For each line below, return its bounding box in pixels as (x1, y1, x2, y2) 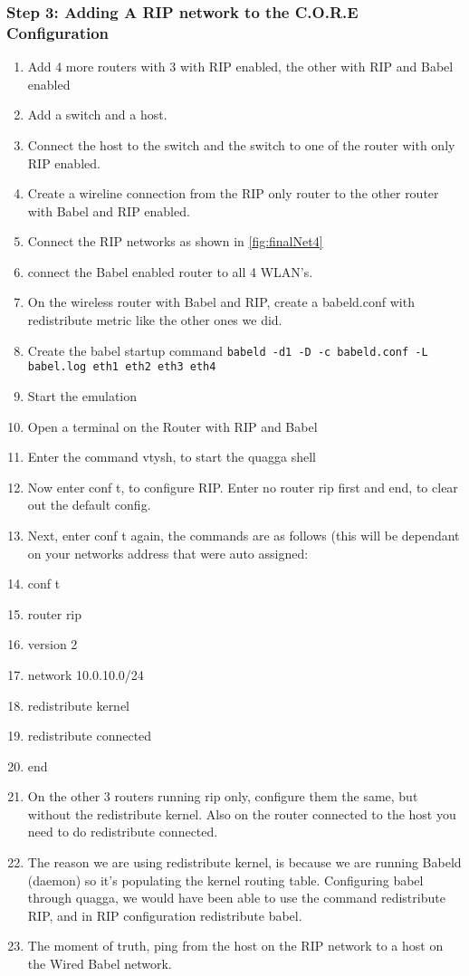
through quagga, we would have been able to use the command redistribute (27, 888, 445, 907)
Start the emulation (27, 386, 138, 405)
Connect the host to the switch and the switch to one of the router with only (27, 135, 455, 154)
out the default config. (27, 495, 151, 514)
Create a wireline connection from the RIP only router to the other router (27, 184, 439, 203)
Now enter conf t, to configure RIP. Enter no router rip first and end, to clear (27, 477, 458, 496)
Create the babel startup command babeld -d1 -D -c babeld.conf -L (27, 340, 428, 359)
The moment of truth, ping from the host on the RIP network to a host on (27, 936, 444, 955)
